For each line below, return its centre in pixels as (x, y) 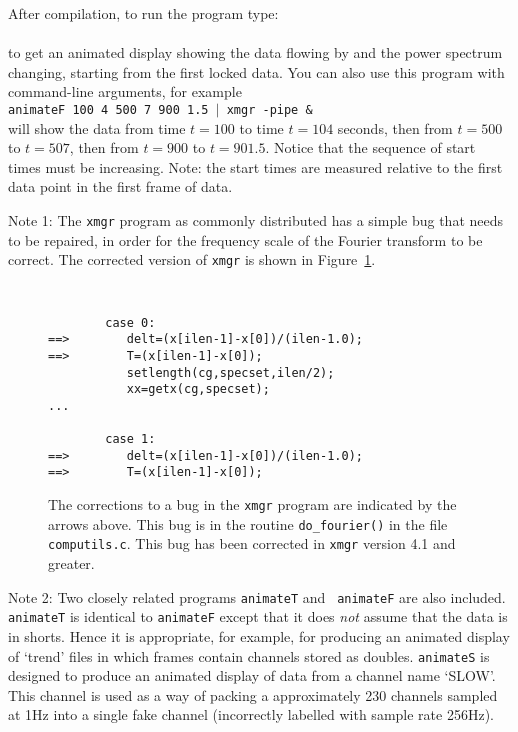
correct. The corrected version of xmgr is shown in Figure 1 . (192, 259)
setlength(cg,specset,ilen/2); (230, 372)
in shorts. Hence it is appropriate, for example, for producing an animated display (259, 636)
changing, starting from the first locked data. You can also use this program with (256, 71)
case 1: (130, 439)
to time (261, 127)
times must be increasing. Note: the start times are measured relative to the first (255, 166)
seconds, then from (395, 127)
